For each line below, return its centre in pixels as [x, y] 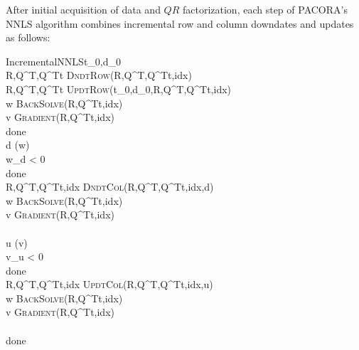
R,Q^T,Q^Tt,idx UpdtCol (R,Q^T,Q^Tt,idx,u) [109, 284]
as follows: [28, 37]
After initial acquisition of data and [83, 9]
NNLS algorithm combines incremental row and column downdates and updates [180, 23]
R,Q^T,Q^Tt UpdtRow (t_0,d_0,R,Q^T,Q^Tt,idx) [118, 89]
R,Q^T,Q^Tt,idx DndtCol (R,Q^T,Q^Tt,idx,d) [110, 187]
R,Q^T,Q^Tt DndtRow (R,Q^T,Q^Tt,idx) [99, 75]
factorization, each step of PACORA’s [265, 9]
